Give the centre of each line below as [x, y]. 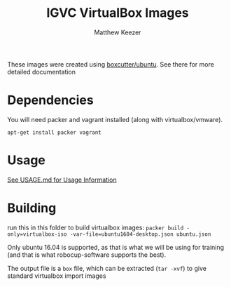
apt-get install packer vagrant [54, 132]
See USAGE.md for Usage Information [62, 180]
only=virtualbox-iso [37, 234]
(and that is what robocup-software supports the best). [87, 255]
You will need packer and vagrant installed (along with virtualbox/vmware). [115, 119]
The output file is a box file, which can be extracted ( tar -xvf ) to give [107, 268]
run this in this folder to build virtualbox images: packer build [96, 227]
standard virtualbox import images [57, 276]
